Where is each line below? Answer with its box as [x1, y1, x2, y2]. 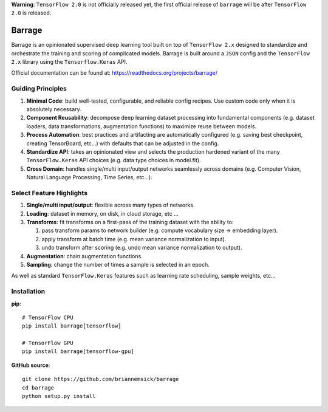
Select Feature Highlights [11, 188, 88, 197]
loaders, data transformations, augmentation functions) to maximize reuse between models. [26, 122, 257, 130]
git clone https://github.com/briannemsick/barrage [22, 376, 179, 383]
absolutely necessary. [26, 106, 81, 112]
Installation [11, 287, 46, 296]
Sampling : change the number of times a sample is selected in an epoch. [26, 261, 210, 268]
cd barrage [22, 384, 55, 391]
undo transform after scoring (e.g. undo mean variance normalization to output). [41, 244, 242, 252]
